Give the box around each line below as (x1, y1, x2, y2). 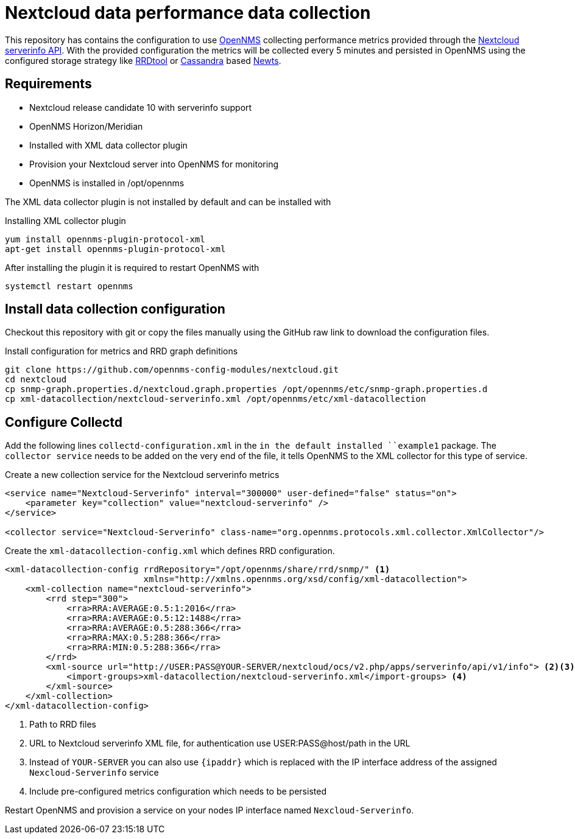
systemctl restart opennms (5, 281, 133, 291)
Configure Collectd (5, 414, 122, 430)
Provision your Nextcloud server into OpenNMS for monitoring (29, 158, 279, 169)
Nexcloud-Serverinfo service (29, 767, 159, 778)
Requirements (5, 76, 92, 92)
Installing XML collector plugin (5, 215, 126, 226)
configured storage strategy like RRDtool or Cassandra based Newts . (5, 55, 281, 66)
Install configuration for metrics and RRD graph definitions (5, 346, 238, 357)
